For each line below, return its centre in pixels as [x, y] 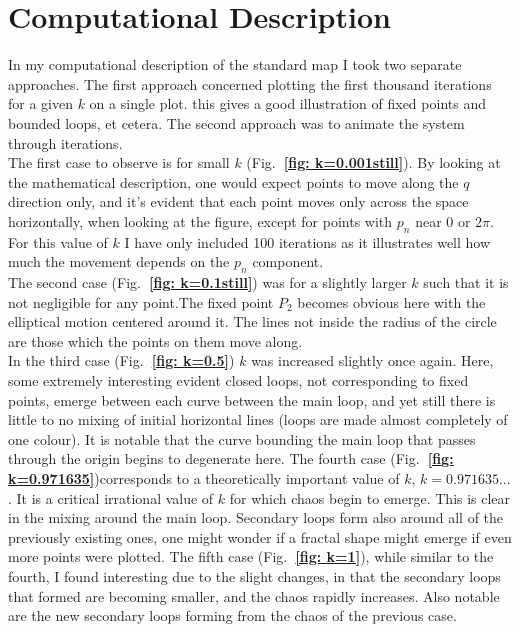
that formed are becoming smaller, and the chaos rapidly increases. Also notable [254, 595]
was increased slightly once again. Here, [372, 360]
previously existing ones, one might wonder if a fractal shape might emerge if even [260, 536]
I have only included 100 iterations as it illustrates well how [307, 241]
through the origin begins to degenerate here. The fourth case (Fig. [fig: [231, 458]
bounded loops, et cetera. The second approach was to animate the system [236, 122]
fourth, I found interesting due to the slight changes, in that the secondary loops [254, 575]
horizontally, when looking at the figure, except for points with [200, 220]
